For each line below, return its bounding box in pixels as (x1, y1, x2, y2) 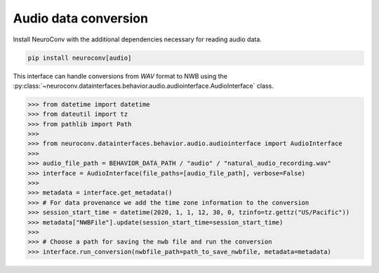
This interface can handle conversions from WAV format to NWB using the (13, 72, 228, 80)
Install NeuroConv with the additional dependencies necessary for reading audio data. (13, 35, 262, 44)
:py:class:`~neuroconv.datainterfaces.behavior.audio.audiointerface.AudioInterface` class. (13, 81, 274, 90)
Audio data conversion (13, 11, 149, 26)
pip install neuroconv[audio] (27, 53, 132, 62)
